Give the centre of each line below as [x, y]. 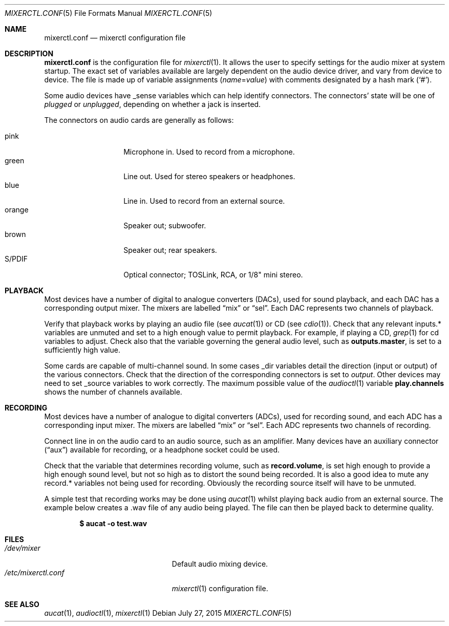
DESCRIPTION [29, 53]
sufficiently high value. [82, 350]
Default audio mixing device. [220, 564]
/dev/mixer [23, 548]
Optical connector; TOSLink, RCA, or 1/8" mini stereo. [213, 275]
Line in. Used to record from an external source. [204, 201]
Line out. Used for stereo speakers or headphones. [209, 176]
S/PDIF [16, 259]
